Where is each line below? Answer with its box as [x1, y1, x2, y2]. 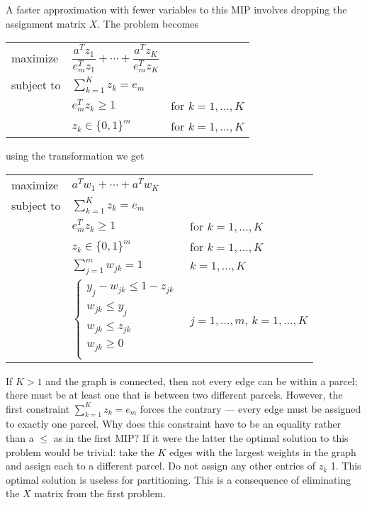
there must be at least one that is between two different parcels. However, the [6, 387, 343, 402]
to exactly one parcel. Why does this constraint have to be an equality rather [6, 416, 341, 431]
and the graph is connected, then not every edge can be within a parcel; [45, 373, 358, 388]
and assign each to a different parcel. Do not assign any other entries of [6, 458, 316, 473]
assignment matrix [6, 16, 86, 30]
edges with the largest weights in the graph [169, 444, 356, 459]
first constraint [6, 401, 70, 416]
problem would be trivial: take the [6, 444, 154, 459]
